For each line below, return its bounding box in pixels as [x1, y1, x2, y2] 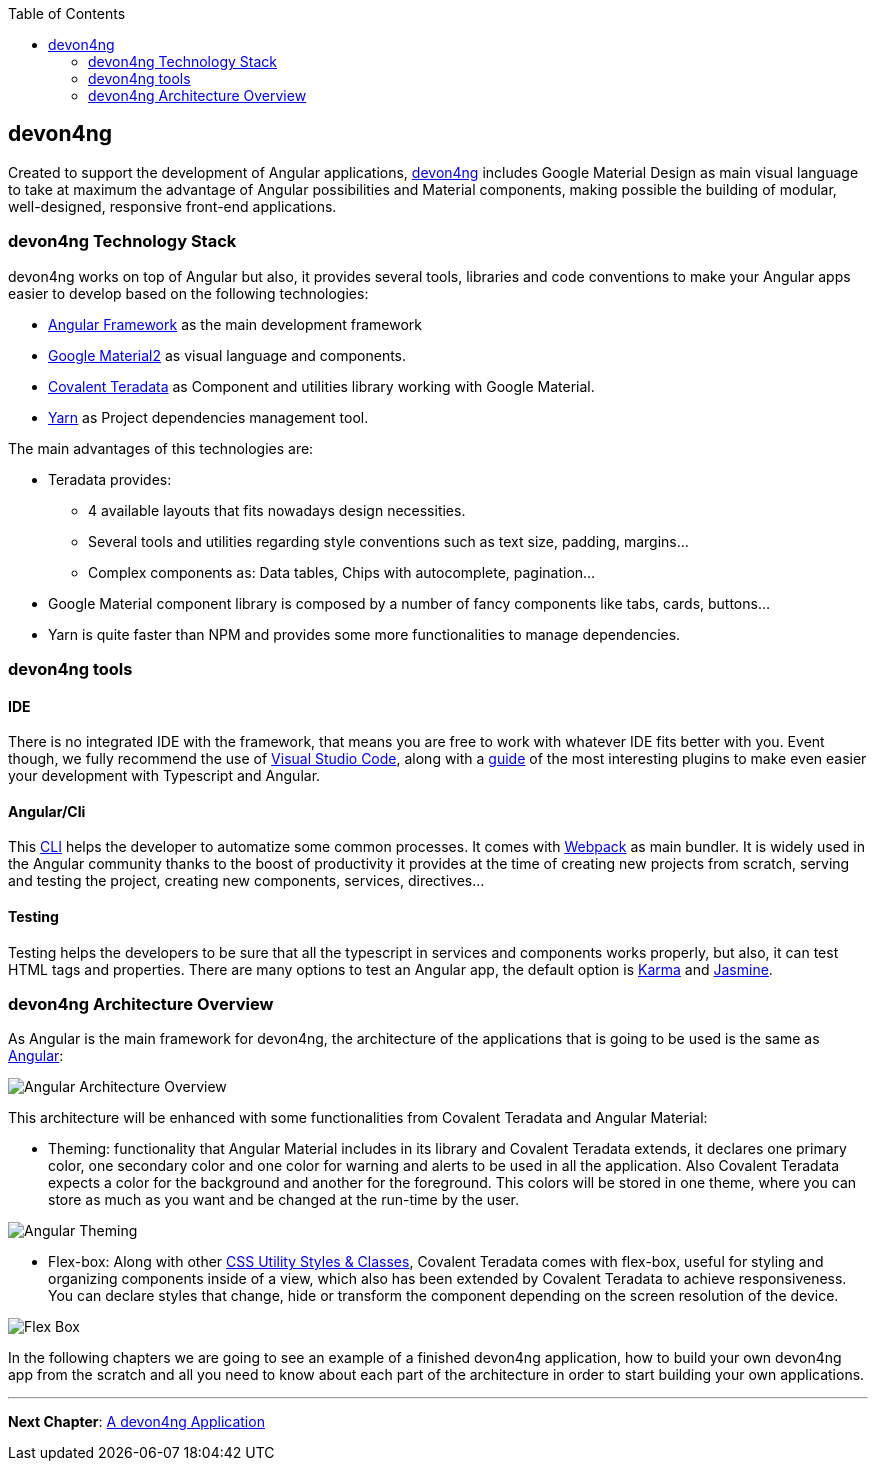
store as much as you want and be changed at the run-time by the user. [48, 1191, 520, 1209]
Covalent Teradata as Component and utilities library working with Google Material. [48, 377, 595, 395]
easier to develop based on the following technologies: [8, 284, 369, 302]
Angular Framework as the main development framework [48, 315, 423, 333]
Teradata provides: [48, 470, 172, 488]
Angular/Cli [8, 802, 86, 820]
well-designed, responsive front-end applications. [8, 197, 337, 215]
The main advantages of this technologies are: [8, 439, 314, 457]
